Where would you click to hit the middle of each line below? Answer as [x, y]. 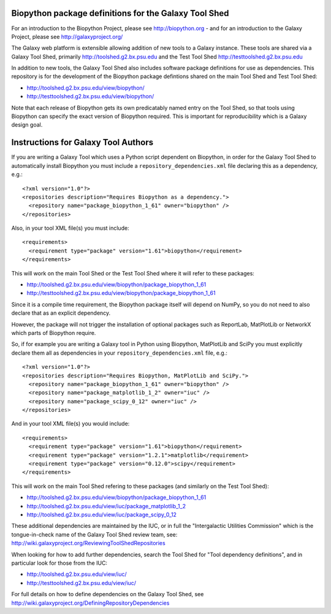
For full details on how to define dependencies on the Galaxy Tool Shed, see [108, 594]
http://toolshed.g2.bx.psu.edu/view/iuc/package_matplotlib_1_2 [106, 506]
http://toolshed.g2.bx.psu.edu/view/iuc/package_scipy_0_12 [102, 514]
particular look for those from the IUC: [59, 563]
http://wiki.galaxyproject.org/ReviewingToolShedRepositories [88, 543]
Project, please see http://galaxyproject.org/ [67, 36]
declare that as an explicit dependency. [61, 313]
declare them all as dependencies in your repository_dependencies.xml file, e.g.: [120, 353]
